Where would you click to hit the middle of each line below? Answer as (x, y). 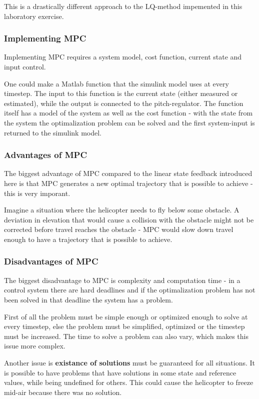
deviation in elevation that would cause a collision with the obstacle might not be (129, 219)
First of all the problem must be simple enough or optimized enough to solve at (126, 316)
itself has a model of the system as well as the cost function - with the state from (128, 113)
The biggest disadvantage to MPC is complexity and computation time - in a (122, 280)
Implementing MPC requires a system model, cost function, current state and (123, 57)
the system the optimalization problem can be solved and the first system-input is (129, 122)
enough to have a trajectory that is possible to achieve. (88, 239)
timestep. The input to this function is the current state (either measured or (121, 93)
